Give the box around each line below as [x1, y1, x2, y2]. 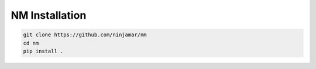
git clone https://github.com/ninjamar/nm [23, 32, 147, 38]
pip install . [23, 47, 64, 54]
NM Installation [11, 9, 87, 22]
